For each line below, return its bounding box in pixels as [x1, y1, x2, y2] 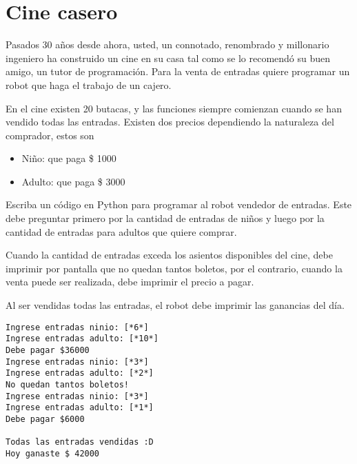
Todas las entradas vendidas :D [6, 437, 154, 447]
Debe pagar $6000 [6, 414, 85, 424]
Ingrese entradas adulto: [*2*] [6, 368, 154, 379]
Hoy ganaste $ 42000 [6, 448, 100, 458]
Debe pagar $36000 [6, 345, 90, 355]
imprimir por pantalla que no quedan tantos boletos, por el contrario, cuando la [6, 261, 343, 275]
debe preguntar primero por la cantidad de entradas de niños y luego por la [6, 211, 325, 225]
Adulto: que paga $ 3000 [21, 174, 125, 188]
